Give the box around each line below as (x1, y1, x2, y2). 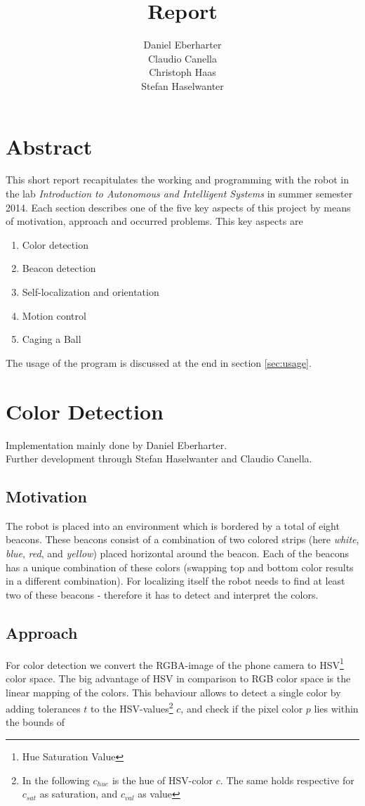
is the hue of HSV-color (112, 772, 213, 787)
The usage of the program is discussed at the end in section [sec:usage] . (6, 355, 312, 370)
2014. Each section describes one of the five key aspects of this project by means (6, 200, 351, 214)
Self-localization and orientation (22, 285, 159, 299)
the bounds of (6, 715, 65, 729)
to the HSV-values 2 (91, 699, 173, 715)
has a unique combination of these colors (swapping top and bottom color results (6, 559, 354, 574)
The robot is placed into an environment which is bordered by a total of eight (6, 518, 340, 533)
